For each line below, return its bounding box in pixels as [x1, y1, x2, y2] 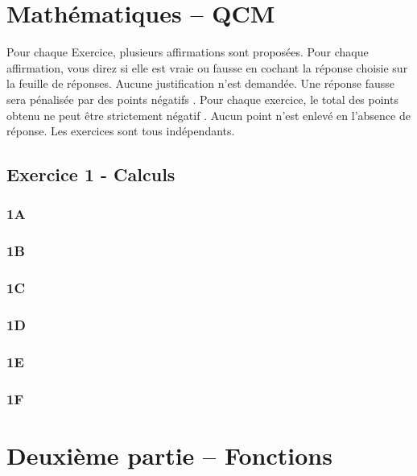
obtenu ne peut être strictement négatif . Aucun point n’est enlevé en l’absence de [6, 106, 411, 123]
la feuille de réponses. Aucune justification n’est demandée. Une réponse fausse [6, 75, 395, 92]
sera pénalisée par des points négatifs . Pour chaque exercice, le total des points [6, 90, 398, 107]
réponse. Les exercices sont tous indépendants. [6, 122, 235, 139]
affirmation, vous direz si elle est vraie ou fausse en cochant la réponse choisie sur [6, 59, 408, 76]
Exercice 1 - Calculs [6, 162, 175, 187]
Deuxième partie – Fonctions [6, 438, 332, 471]
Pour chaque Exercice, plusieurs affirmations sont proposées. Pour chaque [6, 43, 369, 60]
